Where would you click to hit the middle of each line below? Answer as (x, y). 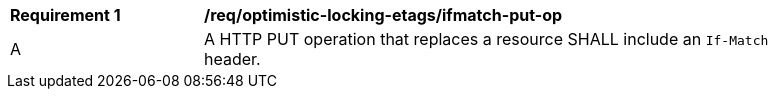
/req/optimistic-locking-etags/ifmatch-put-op (383, 15)
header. (232, 59)
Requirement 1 (65, 15)
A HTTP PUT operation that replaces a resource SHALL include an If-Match (486, 39)
